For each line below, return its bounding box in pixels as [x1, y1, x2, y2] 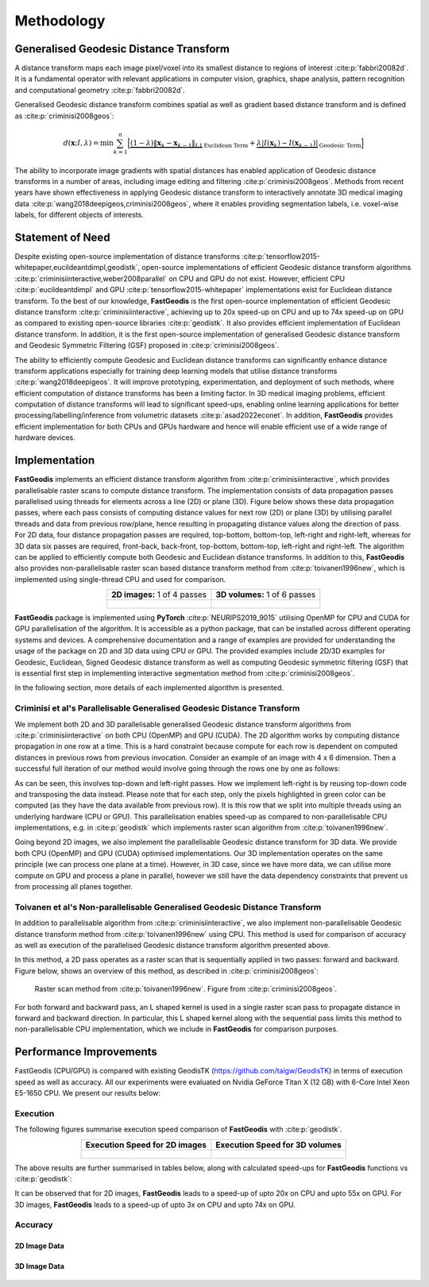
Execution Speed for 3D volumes [215, 1139, 342, 1150]
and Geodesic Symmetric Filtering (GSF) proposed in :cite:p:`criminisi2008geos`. [14, 341, 280, 350]
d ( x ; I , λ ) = [63, 138, 99, 147]
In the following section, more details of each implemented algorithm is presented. [14, 683, 284, 692]
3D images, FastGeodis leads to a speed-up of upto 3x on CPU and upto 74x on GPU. [14, 1200, 296, 1209]
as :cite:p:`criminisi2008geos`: [14, 111, 114, 121]
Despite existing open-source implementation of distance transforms [14, 252, 241, 261]
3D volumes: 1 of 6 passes [215, 589, 316, 600]
